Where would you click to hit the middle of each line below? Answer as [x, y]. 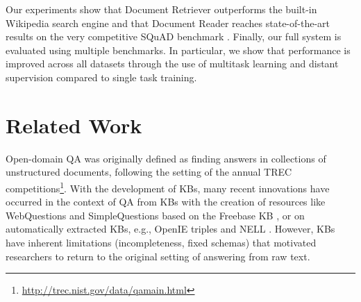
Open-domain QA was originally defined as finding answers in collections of [166, 158]
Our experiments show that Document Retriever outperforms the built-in [161, 9]
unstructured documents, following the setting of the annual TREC [149, 172]
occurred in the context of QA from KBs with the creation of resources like [166, 202]
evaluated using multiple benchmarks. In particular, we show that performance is [178, 50]
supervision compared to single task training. [101, 77]
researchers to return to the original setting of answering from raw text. [158, 256]
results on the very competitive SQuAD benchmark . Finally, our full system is [174, 36]
